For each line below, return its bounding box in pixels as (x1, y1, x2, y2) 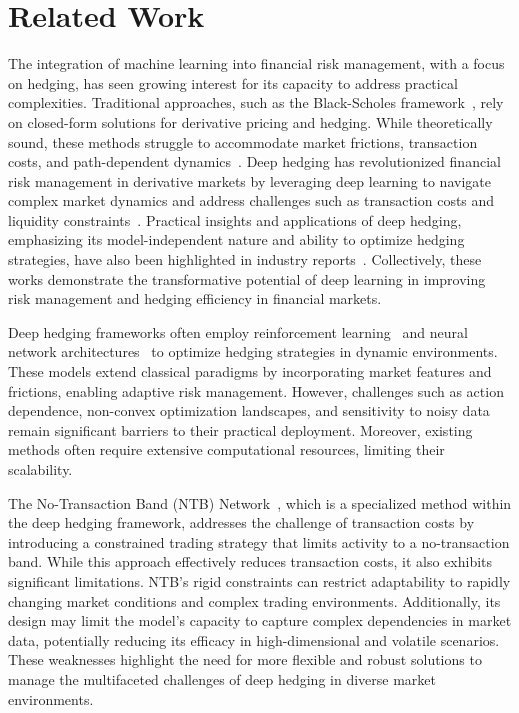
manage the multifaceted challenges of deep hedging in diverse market (8, 668, 436, 689)
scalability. (8, 459, 73, 479)
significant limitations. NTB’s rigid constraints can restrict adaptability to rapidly (8, 570, 511, 591)
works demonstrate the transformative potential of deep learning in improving (8, 268, 486, 289)
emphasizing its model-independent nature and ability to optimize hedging (8, 229, 465, 250)
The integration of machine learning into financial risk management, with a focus (8, 53, 505, 74)
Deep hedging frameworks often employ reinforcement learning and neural (8, 321, 468, 342)
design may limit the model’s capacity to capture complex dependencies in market (8, 610, 512, 631)
